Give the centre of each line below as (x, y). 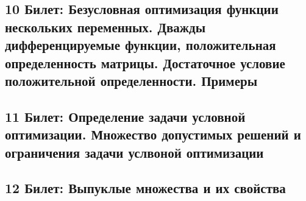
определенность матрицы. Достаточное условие (145, 62)
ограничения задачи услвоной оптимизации (134, 152)
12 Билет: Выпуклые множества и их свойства (145, 188)
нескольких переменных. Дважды (105, 26)
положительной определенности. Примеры (131, 80)
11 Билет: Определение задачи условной (125, 116)
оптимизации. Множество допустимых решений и (153, 134)
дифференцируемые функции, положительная (141, 45)
